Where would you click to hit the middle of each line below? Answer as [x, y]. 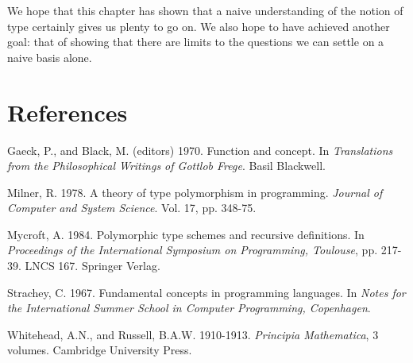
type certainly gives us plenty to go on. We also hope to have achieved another [199, 26]
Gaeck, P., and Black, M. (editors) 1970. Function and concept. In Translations [200, 150]
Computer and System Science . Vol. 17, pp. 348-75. [132, 208]
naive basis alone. [50, 57]
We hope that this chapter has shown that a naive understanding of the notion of [205, 10]
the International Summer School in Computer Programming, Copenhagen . [189, 308]
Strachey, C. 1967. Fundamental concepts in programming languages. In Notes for [206, 292]
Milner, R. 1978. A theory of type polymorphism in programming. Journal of [195, 192]
